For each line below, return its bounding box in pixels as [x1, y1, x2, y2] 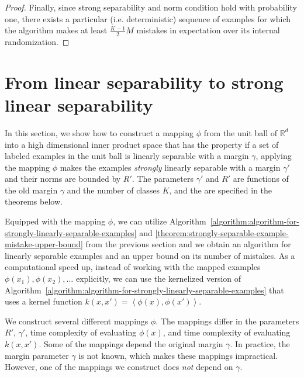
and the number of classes [67, 184, 160, 196]
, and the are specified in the [169, 184, 272, 196]
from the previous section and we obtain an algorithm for [85, 238, 291, 250]
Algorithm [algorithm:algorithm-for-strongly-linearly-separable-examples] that [5, 283, 284, 296]
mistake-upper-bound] [5, 238, 83, 250]
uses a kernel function [5, 295, 82, 307]
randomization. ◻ [5, 36, 70, 48]
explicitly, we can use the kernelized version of [75, 272, 241, 285]
